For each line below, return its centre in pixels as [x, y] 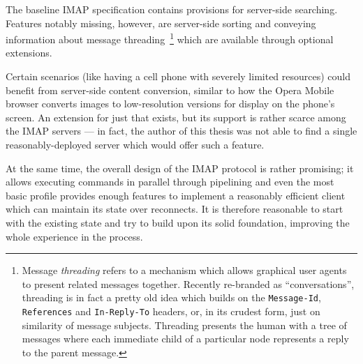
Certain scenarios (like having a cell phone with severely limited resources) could [178, 76]
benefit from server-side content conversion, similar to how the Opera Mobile [170, 90]
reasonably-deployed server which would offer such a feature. [135, 144]
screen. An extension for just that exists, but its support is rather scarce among [176, 117]
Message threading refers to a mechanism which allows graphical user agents [184, 270]
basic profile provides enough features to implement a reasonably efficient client [176, 195]
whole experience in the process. [74, 236]
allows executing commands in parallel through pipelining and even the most [170, 182]
